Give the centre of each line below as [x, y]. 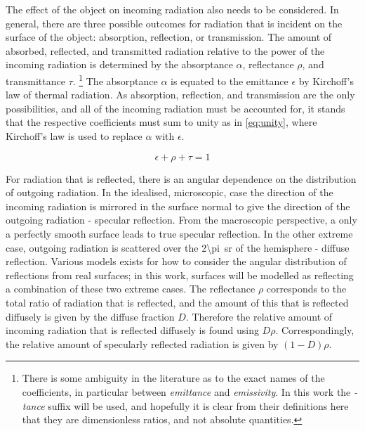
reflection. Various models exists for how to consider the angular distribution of [176, 261]
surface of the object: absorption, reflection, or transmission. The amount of [169, 37]
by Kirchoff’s [326, 81]
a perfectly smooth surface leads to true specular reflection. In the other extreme [179, 233]
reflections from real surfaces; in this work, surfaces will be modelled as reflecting [180, 275]
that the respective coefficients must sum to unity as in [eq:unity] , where [161, 122]
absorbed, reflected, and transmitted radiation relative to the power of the [165, 50]
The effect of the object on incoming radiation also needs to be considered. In [172, 9]
